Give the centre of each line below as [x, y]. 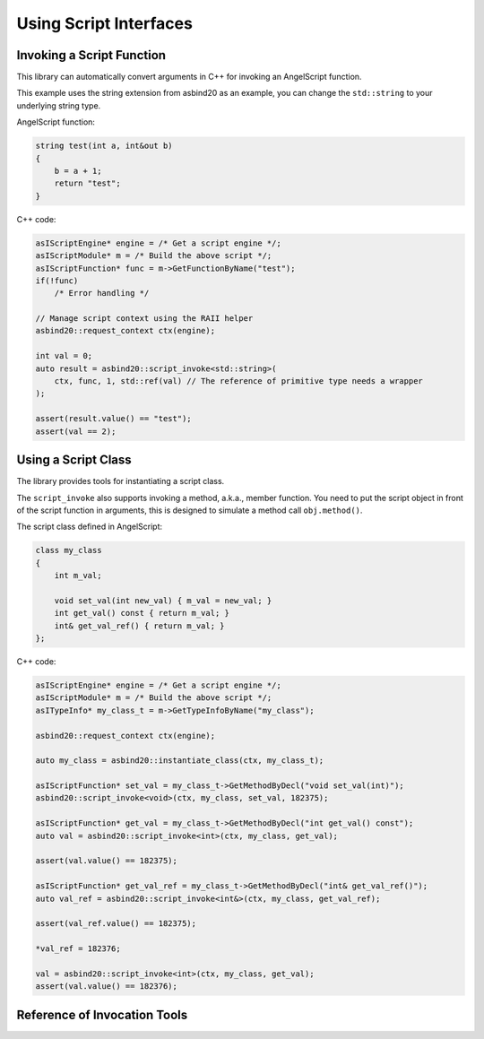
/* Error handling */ [102, 293]
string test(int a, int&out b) [104, 146]
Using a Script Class [74, 460]
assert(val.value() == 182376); [107, 987]
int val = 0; [64, 356]
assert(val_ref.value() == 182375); [116, 924]
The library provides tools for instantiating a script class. [121, 481]
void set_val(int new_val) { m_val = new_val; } [163, 600]
